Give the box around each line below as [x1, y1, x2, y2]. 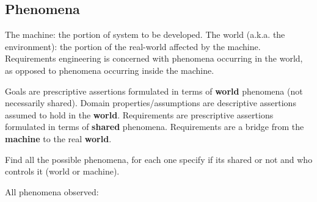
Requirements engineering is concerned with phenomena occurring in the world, [5, 52, 303, 65]
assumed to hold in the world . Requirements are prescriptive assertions [5, 108, 274, 121]
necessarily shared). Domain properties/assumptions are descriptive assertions [5, 96, 296, 109]
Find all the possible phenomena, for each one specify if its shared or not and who [5, 153, 313, 165]
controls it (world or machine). [5, 165, 120, 178]
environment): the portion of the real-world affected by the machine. [5, 40, 261, 52]
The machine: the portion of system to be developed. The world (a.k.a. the [5, 28, 285, 41]
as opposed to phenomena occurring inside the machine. [5, 63, 214, 76]
